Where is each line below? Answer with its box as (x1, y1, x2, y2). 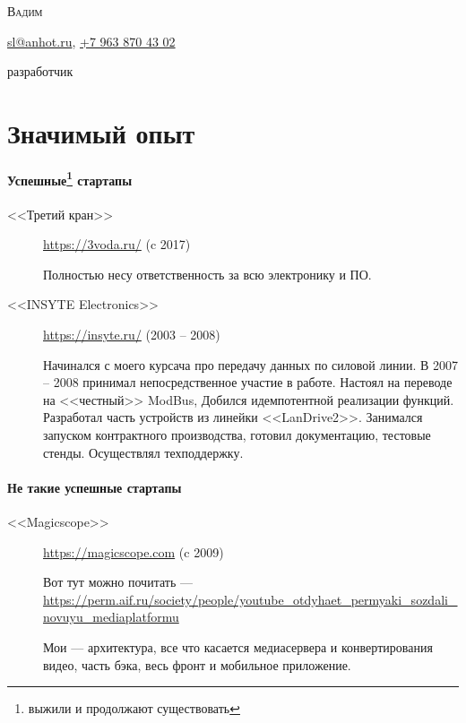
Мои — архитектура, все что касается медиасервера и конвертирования (43, 637, 433, 656)
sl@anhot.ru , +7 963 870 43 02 (7, 31, 176, 50)
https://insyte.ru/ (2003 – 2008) (43, 324, 220, 343)
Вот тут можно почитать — (43, 572, 193, 591)
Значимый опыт (7, 114, 195, 151)
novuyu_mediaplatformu (43, 607, 179, 626)
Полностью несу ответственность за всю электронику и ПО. (43, 264, 372, 283)
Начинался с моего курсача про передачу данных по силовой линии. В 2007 (43, 355, 458, 374)
